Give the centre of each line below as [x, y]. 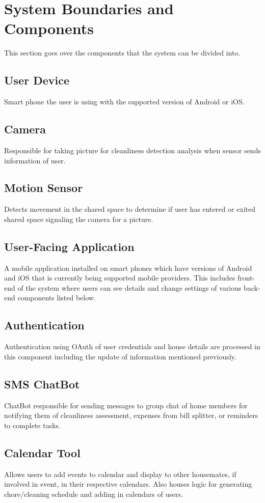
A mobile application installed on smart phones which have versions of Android [128, 268]
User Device [37, 80]
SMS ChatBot [42, 384]
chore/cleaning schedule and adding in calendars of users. [94, 494]
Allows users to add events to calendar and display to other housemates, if [120, 474]
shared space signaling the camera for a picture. [79, 219]
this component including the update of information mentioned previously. [120, 356]
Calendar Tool [42, 452]
